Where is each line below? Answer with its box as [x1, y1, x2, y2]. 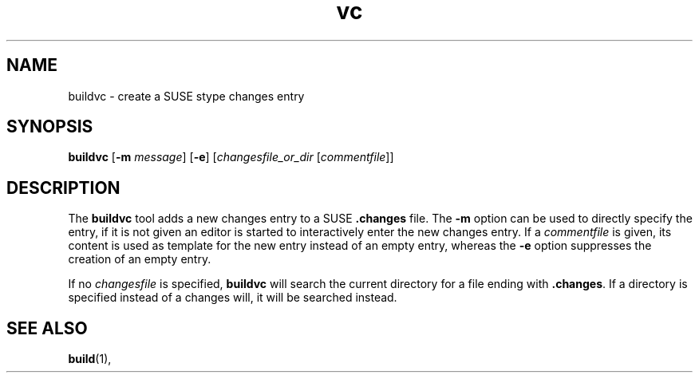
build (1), [68, 352, 112, 366]
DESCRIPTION [6, 177, 120, 198]
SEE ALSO [6, 318, 88, 338]
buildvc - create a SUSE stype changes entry [68, 89, 305, 103]
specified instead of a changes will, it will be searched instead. [68, 290, 397, 305]
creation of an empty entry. [68, 252, 211, 266]
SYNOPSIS [6, 116, 93, 137]
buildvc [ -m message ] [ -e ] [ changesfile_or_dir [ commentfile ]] [68, 150, 394, 164]
